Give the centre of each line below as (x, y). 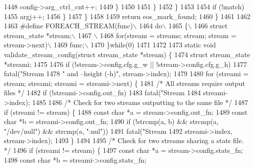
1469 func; (69, 45)
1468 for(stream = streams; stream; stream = (168, 35)
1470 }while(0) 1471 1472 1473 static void (153, 45)
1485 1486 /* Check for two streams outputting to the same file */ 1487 (140, 102)
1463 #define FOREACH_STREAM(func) (69, 26)
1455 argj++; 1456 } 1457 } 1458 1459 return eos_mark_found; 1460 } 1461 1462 (127, 16)
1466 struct (211, 26)
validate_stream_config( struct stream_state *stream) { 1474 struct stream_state (127, 54)
